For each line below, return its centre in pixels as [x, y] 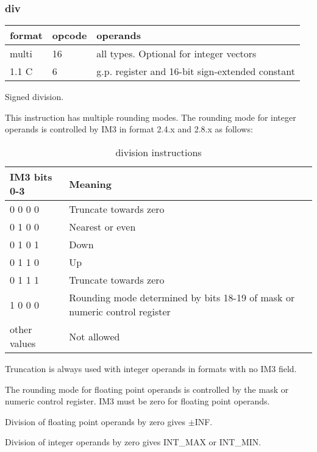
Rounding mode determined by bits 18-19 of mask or [182, 297]
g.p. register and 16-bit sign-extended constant [196, 71]
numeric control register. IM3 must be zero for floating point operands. [137, 401]
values [23, 343]
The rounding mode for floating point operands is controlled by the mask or [147, 389]
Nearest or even [102, 227]
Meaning [90, 184]
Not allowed [94, 336]
